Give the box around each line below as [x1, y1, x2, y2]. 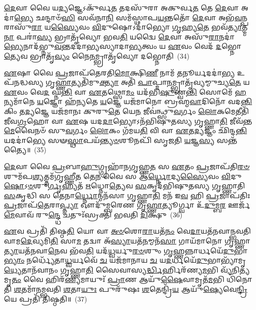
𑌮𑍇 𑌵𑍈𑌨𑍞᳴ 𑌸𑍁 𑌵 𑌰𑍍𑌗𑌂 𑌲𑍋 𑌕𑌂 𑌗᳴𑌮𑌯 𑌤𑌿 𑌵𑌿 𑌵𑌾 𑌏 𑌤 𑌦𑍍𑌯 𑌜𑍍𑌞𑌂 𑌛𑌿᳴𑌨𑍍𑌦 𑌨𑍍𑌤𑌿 [4, 125, 247, 136]
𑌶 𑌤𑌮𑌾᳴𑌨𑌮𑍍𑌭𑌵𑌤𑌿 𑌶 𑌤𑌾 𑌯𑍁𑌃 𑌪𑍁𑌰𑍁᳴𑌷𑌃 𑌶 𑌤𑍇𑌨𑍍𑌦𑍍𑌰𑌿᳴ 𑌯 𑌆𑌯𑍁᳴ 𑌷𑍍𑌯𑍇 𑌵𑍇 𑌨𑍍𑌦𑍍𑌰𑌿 [14, 284, 248, 294]
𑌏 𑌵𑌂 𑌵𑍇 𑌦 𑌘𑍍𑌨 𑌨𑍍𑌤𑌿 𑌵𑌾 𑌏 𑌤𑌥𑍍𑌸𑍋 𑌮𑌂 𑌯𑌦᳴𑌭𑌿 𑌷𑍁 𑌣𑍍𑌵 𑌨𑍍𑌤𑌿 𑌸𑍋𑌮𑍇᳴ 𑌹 [4, 86, 247, 97]
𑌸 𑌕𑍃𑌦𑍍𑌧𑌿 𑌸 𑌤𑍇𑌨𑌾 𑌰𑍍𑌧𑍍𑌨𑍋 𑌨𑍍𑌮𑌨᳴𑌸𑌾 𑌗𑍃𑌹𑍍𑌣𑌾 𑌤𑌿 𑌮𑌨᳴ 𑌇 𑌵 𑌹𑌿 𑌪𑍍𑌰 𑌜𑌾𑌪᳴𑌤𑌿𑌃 [4, 190, 250, 200]
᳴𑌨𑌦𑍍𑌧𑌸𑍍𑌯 [4, 77, 43, 87]
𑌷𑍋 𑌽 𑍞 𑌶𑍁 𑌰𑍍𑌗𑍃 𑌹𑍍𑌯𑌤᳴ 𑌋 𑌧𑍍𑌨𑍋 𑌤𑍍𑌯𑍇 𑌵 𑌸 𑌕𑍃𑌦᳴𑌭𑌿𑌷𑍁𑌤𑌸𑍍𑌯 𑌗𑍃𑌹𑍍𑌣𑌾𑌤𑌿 [4, 180, 245, 191]
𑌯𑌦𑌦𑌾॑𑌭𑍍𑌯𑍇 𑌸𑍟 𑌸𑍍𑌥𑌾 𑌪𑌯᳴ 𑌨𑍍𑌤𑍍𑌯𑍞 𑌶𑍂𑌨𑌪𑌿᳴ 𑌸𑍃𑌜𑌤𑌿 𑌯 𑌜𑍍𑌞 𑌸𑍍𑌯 [4, 135, 215, 145]
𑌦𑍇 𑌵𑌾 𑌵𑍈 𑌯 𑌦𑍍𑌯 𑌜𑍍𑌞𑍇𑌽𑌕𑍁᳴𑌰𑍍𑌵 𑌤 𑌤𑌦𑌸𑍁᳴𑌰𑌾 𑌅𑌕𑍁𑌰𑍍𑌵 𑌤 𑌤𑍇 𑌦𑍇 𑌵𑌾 [4, 2, 239, 12]
